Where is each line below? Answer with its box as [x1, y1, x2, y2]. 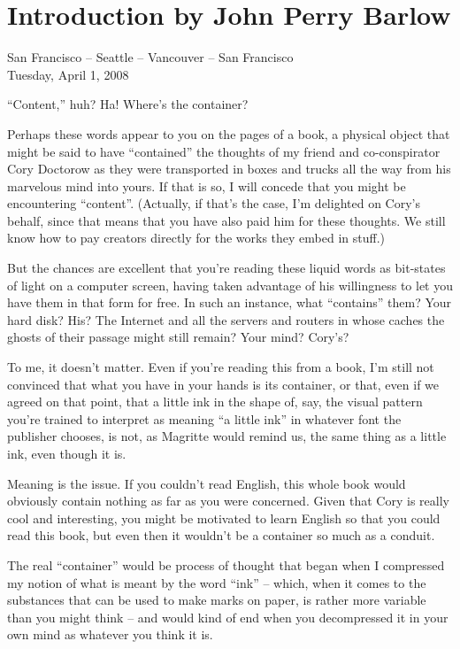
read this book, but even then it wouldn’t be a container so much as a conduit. [7, 526, 435, 545]
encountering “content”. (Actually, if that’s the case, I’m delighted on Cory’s [7, 194, 420, 212]
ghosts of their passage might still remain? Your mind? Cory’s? [7, 328, 349, 346]
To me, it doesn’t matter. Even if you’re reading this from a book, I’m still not [7, 358, 434, 376]
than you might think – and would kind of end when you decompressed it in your [7, 607, 448, 626]
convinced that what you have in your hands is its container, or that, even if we [7, 375, 440, 393]
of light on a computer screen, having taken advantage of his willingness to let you [7, 275, 453, 294]
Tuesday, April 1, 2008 [7, 65, 129, 83]
